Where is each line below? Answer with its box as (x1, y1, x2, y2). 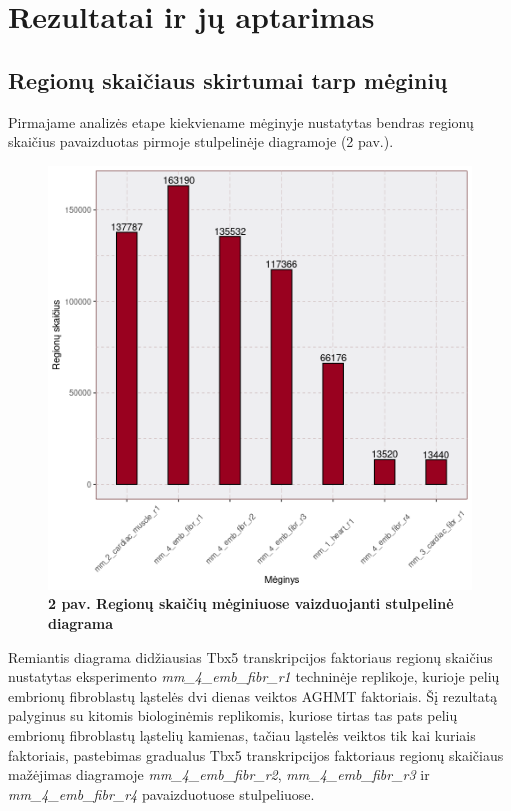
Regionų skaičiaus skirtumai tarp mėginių (8, 64, 448, 95)
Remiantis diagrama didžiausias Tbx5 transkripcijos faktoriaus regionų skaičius (8, 646, 493, 667)
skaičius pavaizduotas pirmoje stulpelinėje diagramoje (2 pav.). (8, 131, 394, 152)
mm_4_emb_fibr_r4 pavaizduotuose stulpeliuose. (8, 783, 315, 804)
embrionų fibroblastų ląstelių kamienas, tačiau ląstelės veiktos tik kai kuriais (8, 724, 476, 745)
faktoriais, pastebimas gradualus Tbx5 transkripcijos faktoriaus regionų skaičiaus (8, 744, 504, 765)
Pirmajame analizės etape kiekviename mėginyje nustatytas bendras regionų (8, 111, 474, 132)
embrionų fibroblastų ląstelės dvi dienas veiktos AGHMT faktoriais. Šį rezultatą (8, 685, 498, 706)
